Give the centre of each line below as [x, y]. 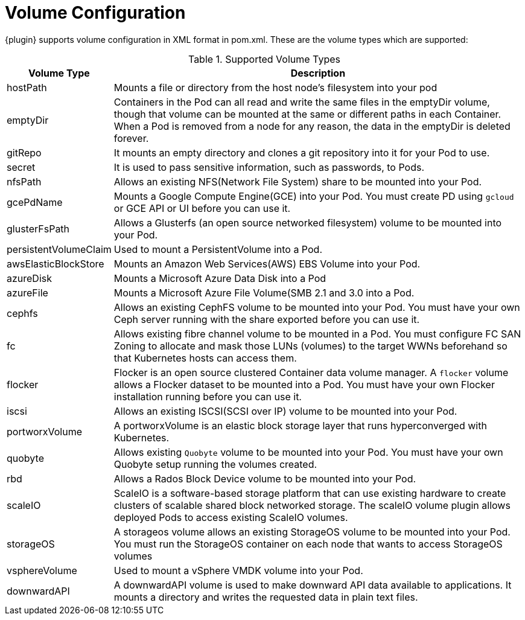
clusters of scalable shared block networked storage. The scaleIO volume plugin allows [312, 505]
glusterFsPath [38, 229]
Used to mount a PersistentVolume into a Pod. [218, 249]
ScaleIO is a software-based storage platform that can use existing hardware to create [310, 493]
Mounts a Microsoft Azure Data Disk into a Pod [220, 278]
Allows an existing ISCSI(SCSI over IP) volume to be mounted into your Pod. [285, 411]
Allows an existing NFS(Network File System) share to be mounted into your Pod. [298, 181]
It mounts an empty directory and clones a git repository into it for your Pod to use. [302, 152]
